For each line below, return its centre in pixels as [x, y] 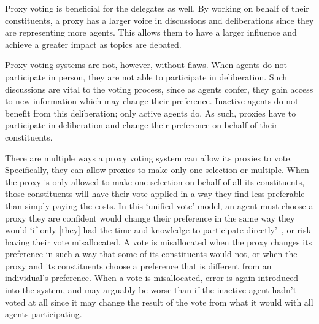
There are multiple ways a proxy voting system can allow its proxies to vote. [149, 157]
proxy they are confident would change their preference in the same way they [150, 218]
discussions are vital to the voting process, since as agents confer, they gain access [159, 89]
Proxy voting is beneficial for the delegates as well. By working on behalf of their [157, 8]
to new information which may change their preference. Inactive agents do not [152, 101]
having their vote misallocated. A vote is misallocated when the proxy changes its [159, 241]
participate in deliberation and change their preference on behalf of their [141, 125]
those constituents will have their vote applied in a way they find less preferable [155, 194]
